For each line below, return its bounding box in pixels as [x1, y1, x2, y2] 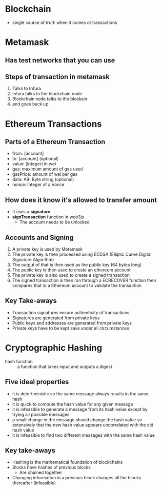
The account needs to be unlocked [19, 219, 90, 225]
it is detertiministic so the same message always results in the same [12, 390, 149, 396]
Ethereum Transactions [5, 118, 102, 129]
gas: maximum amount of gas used [12, 166, 83, 172]
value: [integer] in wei [12, 161, 56, 167]
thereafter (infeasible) [12, 480, 56, 486]
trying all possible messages [12, 411, 70, 417]
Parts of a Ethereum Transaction [5, 138, 105, 146]
